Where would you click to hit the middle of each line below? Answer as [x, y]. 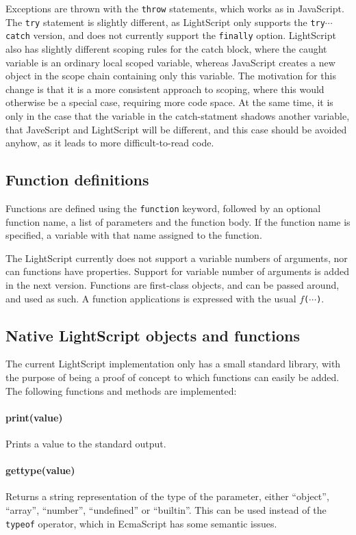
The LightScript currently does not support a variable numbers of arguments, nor [177, 258]
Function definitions [77, 180]
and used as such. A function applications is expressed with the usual [151, 298]
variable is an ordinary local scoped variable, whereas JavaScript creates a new [170, 62]
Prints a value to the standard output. [86, 443]
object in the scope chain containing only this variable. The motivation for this [171, 76]
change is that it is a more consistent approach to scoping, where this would [165, 89]
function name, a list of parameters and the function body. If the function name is [178, 221]
